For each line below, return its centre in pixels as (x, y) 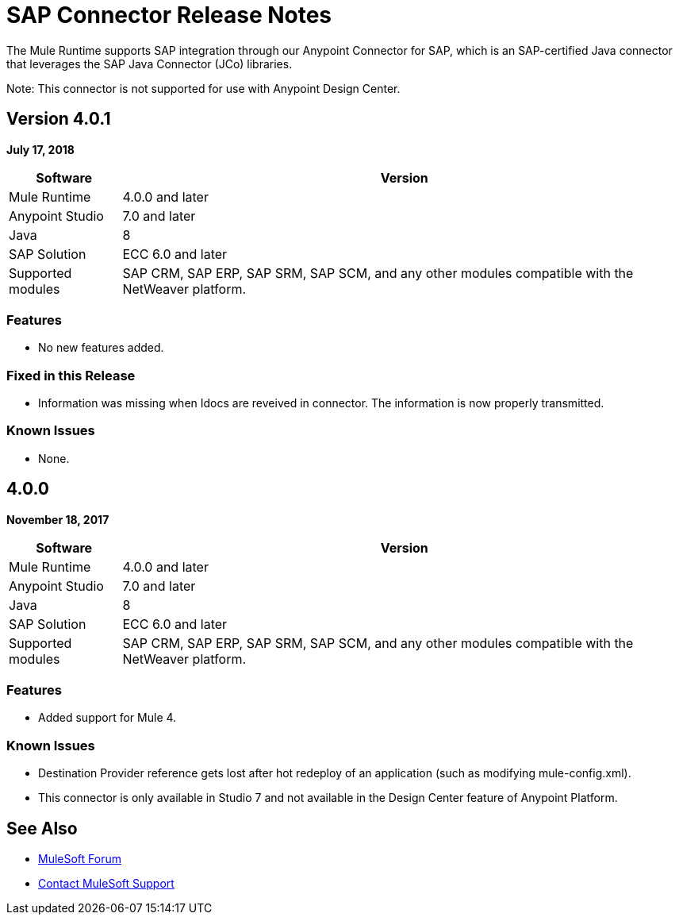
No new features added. (101, 348)
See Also (42, 828)
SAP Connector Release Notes (169, 15)
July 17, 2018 (40, 149)
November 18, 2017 (58, 519)
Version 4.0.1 (59, 119)
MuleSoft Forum (80, 859)
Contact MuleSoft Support (106, 884)
